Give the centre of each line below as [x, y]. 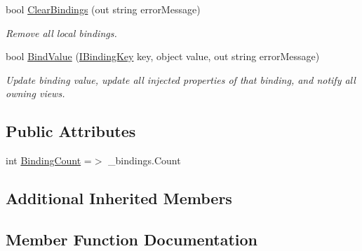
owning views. [35, 93]
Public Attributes [71, 131]
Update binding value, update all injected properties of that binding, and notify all [181, 79]
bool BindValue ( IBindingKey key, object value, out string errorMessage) [163, 56]
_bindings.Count [145, 160]
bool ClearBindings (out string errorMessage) [103, 9]
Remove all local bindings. [61, 33]
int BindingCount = [49, 160]
